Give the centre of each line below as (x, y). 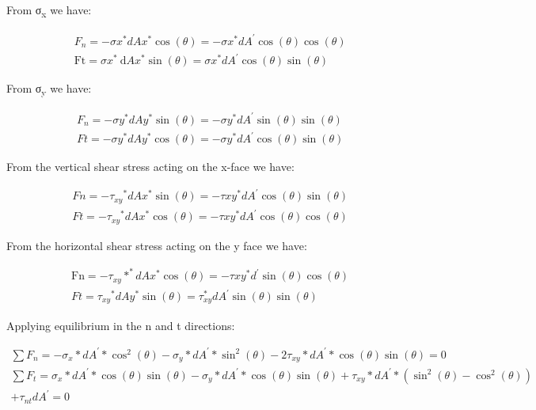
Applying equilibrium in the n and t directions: (121, 325)
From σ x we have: (49, 11)
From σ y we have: (49, 89)
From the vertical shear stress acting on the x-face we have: (150, 167)
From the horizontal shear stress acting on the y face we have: (157, 245)
